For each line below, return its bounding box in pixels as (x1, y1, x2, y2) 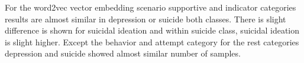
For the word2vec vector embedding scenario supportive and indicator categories (5, 1, 296, 13)
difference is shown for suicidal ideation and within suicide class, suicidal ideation (5, 24, 300, 37)
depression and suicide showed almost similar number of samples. (5, 47, 241, 59)
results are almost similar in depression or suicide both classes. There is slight (5, 12, 286, 25)
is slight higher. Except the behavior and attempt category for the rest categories (5, 35, 299, 48)
